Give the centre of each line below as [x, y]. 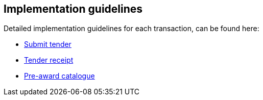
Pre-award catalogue [59, 76]
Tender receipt [49, 60]
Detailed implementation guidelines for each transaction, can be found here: [131, 29]
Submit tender [48, 44]
